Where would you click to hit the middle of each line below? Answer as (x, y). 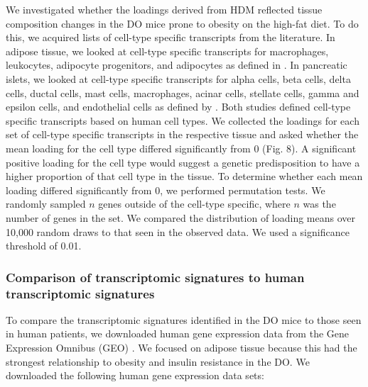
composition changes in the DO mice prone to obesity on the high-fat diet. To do (182, 23)
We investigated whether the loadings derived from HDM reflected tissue (164, 9)
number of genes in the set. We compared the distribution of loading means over (181, 217)
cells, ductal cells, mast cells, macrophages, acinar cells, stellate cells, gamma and (183, 92)
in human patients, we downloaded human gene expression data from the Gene (178, 333)
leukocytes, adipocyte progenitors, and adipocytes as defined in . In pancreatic (177, 65)
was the (319, 204)
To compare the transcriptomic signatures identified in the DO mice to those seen (184, 319)
